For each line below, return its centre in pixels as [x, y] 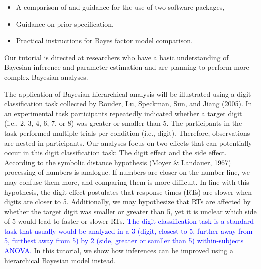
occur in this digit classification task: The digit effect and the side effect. [115, 153]
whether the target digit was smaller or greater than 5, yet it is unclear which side [130, 211]
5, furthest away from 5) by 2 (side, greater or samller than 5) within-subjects [124, 241]
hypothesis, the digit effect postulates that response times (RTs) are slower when [128, 192]
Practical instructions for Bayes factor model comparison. [104, 40]
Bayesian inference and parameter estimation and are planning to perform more [127, 67]
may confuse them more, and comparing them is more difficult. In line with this [127, 182]
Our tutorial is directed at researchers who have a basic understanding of [116, 57]
